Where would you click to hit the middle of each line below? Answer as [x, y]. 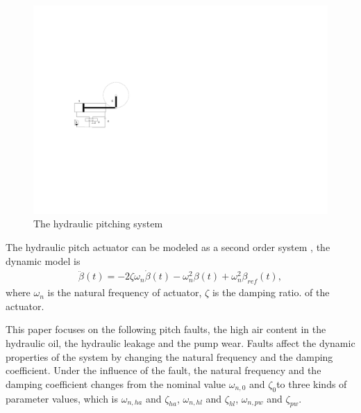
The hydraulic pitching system [98, 224]
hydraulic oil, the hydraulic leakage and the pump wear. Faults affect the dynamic [180, 342]
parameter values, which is [62, 398]
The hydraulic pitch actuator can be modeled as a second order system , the [168, 246]
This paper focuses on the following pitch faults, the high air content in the [166, 329]
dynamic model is [43, 260]
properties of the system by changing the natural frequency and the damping [169, 356]
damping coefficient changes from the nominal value [116, 383]
